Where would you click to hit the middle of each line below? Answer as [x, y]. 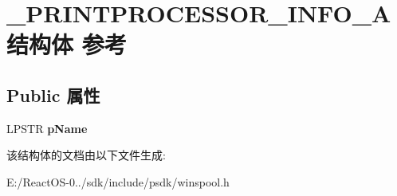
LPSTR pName [47, 128]
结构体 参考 [67, 44]
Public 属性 [53, 94]
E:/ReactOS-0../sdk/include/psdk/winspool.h [118, 181]
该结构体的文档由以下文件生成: [86, 155]
